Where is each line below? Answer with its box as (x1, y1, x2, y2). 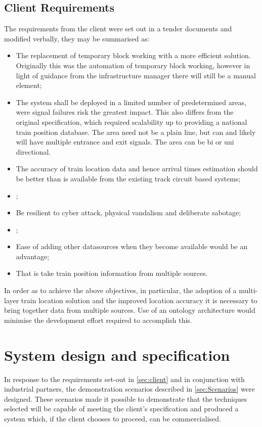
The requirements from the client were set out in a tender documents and (4, 23, 232, 34)
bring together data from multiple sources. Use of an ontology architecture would (4, 305, 255, 315)
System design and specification (4, 344, 230, 365)
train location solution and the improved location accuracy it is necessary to (21, 295, 257, 305)
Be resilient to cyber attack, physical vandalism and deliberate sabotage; (16, 207, 241, 218)
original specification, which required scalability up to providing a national (16, 116, 247, 127)
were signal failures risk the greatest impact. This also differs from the (16, 107, 234, 117)
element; (16, 80, 42, 90)
